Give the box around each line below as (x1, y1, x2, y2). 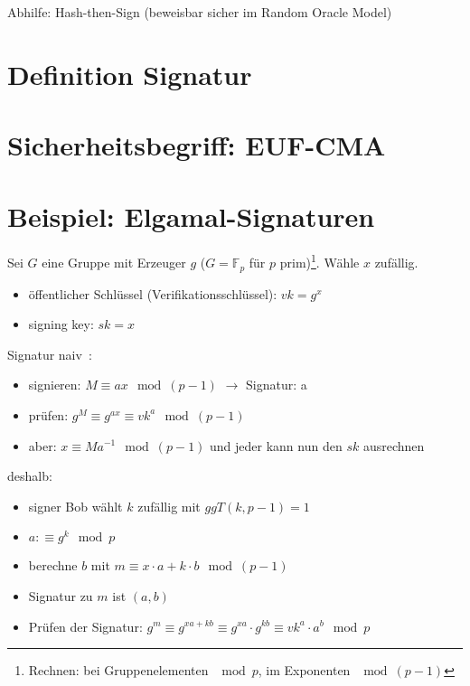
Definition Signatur (7, 55, 252, 92)
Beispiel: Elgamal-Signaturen (7, 197, 375, 234)
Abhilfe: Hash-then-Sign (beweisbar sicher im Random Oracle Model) (7, 3, 392, 21)
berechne (28, 556, 78, 575)
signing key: (28, 315, 94, 334)
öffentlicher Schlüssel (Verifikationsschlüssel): (28, 284, 277, 303)
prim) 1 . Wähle (279, 250, 360, 272)
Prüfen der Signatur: (28, 616, 143, 635)
